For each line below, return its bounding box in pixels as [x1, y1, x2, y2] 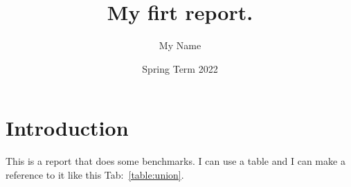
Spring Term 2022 [142, 61, 218, 75]
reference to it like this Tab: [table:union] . [6, 167, 184, 181]
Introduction [6, 114, 129, 142]
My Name [159, 38, 201, 53]
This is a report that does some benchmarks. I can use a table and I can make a [6, 154, 345, 168]
